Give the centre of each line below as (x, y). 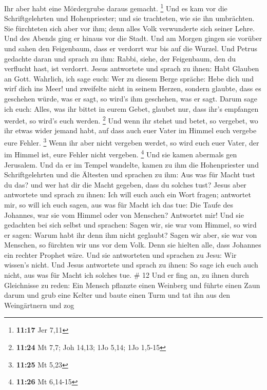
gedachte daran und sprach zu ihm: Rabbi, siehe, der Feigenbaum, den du (120, 58)
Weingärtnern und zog (39, 305)
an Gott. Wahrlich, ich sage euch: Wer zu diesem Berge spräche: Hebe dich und (129, 78)
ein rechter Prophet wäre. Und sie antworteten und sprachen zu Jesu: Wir (120, 254)
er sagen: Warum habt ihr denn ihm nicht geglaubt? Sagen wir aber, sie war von (131, 234)
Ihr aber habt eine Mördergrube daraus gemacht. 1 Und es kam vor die (116, 7)
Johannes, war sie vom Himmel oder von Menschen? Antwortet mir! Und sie (124, 214)
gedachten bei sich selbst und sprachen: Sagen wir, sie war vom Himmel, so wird (130, 225)
